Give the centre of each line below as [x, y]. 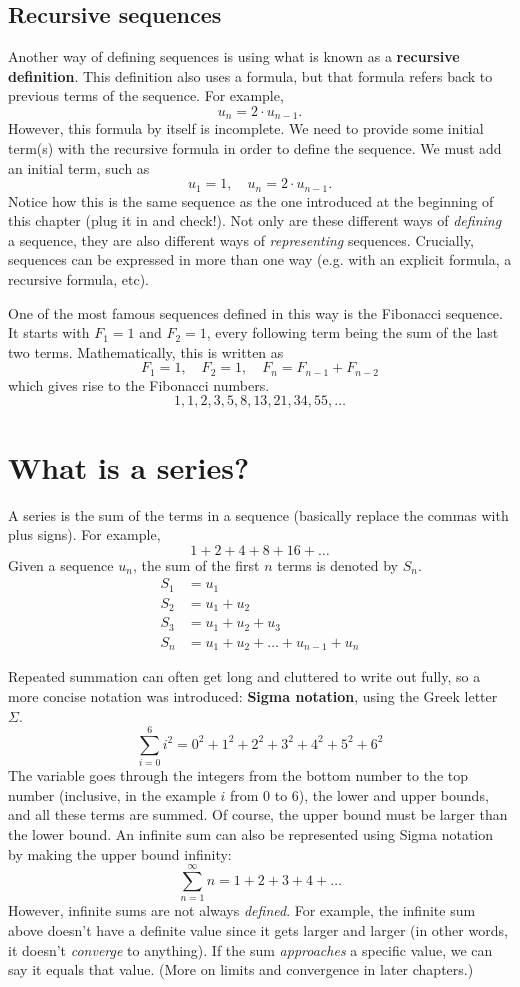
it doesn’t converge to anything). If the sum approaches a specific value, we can [250, 949]
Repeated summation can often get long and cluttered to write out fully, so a [244, 676]
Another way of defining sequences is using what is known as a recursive [234, 56]
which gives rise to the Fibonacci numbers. [139, 384]
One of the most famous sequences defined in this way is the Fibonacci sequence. [255, 312]
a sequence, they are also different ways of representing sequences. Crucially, [241, 239]
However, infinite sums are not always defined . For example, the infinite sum [242, 910]
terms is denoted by [337, 564]
